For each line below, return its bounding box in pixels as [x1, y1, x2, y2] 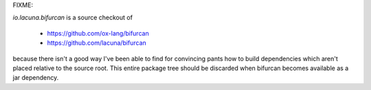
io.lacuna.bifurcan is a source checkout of [12, 14, 133, 22]
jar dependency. [12, 74, 59, 82]
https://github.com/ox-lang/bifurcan [47, 29, 149, 37]
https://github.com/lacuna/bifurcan [47, 38, 147, 47]
